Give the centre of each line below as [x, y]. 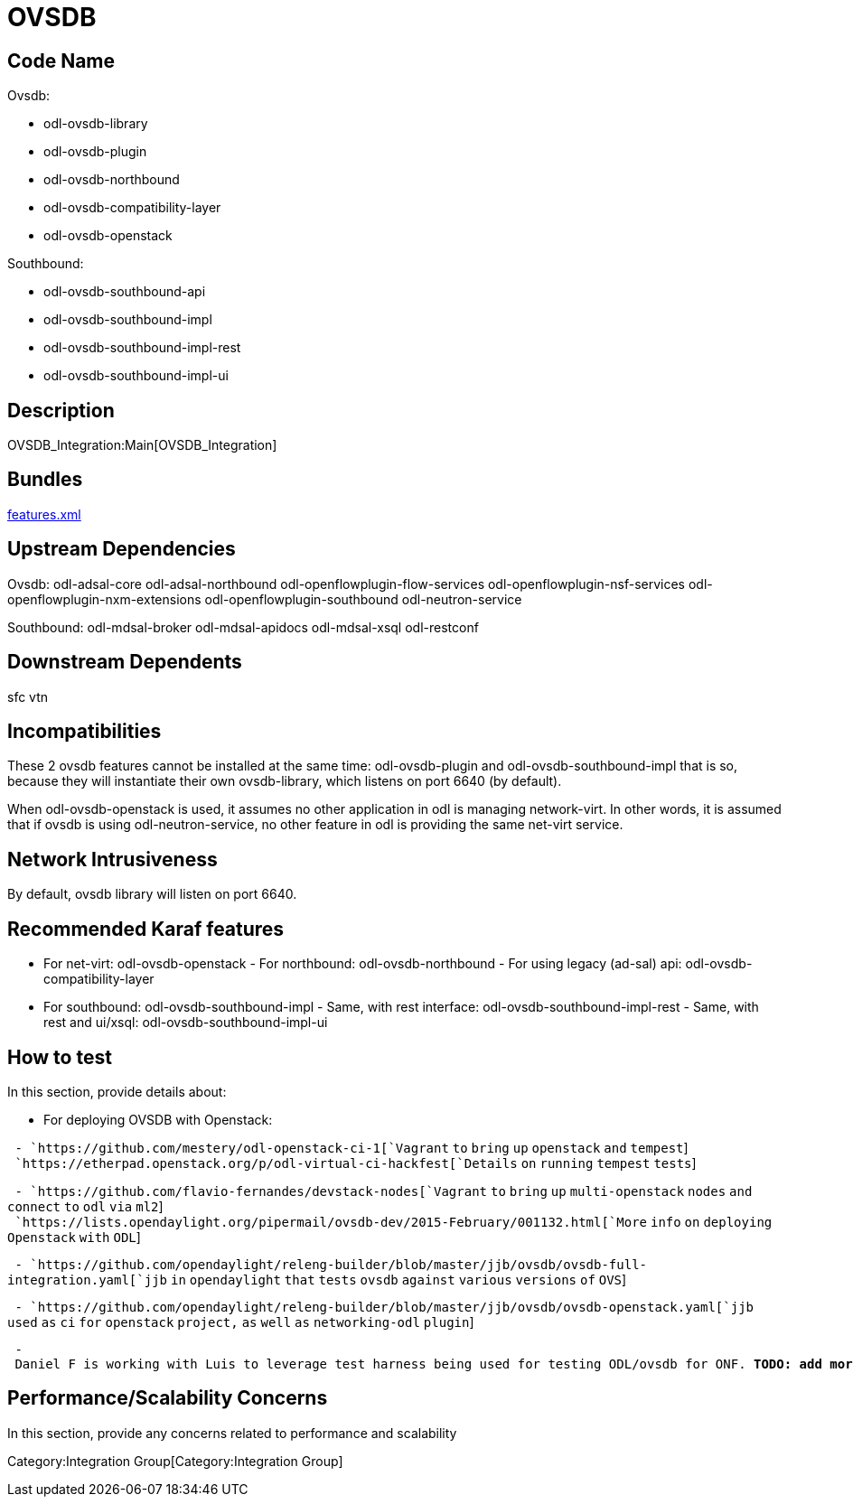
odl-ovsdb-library [96, 124]
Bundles [45, 480]
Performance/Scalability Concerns [168, 1398]
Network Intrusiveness [112, 859]
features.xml [44, 514]
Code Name [61, 61]
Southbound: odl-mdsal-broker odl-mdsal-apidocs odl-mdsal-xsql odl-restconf [243, 627]
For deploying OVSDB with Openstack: [158, 1119]
